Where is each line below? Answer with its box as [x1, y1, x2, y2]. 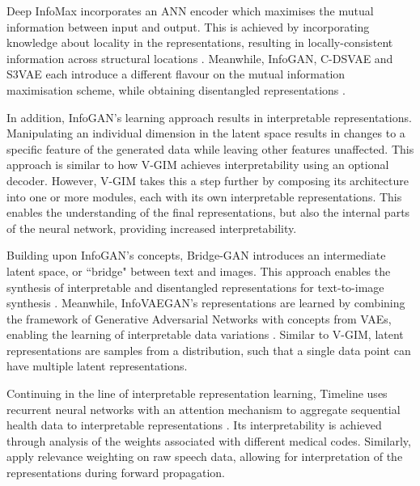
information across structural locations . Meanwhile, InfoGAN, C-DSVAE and [6, 49, 393, 66]
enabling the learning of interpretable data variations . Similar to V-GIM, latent [6, 326, 404, 343]
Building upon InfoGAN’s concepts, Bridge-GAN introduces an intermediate [6, 247, 386, 264]
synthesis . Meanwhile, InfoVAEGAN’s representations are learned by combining [6, 294, 405, 311]
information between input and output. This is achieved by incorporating [6, 18, 370, 35]
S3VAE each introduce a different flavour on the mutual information [6, 66, 346, 82]
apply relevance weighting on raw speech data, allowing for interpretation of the [6, 448, 403, 465]
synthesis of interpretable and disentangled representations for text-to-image [6, 278, 384, 295]
